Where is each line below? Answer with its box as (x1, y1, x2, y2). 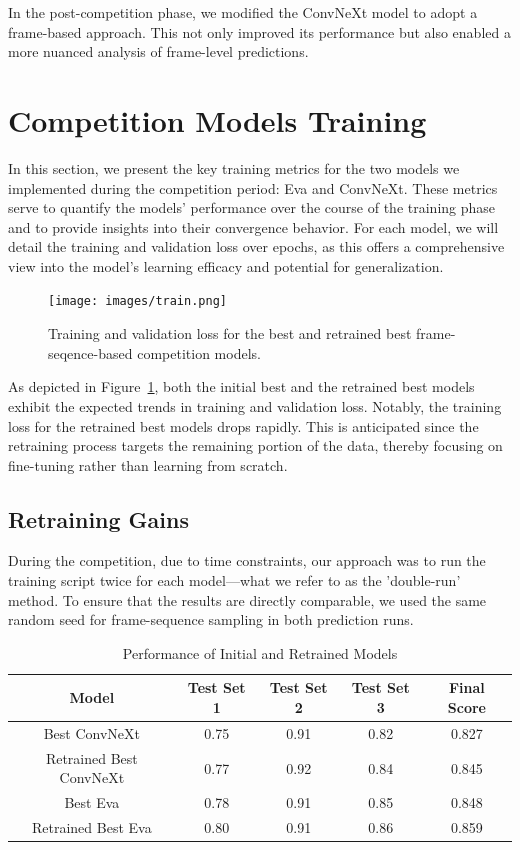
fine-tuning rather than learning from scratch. (8, 454, 288, 475)
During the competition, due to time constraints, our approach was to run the (8, 550, 486, 571)
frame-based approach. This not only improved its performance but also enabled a (8, 21, 511, 42)
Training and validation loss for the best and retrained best (48, 323, 412, 344)
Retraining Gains (8, 503, 189, 534)
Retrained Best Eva (31, 817, 152, 838)
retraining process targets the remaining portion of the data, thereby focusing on (8, 435, 503, 456)
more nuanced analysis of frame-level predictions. (8, 41, 309, 62)
